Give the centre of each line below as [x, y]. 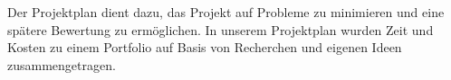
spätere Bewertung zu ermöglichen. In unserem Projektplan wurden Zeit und [221, 29]
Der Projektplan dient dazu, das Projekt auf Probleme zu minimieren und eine [226, 12]
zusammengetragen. [62, 64]
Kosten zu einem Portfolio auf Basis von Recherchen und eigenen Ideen [205, 47]
